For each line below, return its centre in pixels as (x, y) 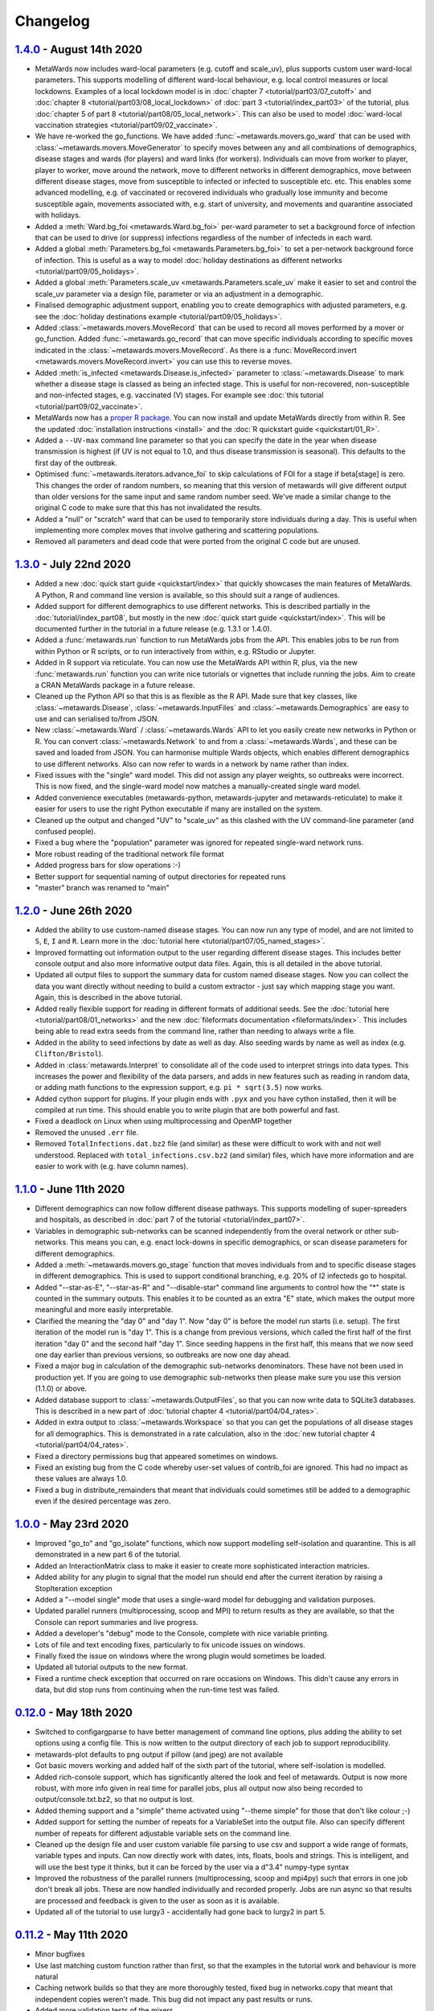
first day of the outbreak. (76, 463)
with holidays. (58, 215)
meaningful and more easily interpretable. (104, 1310)
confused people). (66, 831)
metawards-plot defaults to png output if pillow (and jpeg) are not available (159, 1754)
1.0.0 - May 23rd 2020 (72, 1524)
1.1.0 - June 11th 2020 (70, 1189)
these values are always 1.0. (81, 1478)
